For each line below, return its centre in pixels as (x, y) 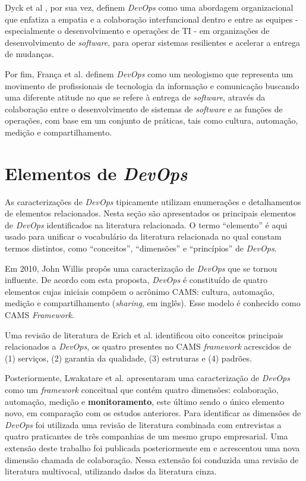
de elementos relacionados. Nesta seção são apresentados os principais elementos (151, 213)
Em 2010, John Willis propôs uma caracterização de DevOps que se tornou (141, 268)
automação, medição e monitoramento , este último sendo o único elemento (145, 401)
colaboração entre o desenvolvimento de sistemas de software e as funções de (144, 109)
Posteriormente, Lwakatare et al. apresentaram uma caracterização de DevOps (147, 378)
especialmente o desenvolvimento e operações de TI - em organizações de (137, 31)
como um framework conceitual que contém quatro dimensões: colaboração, (142, 389)
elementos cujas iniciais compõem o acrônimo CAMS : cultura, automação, (140, 291)
